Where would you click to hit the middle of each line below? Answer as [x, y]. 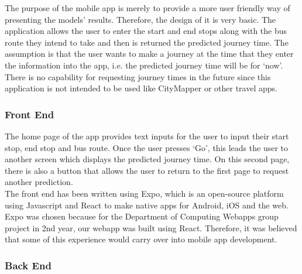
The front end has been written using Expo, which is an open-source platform [144, 193]
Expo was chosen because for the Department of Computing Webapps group [142, 216]
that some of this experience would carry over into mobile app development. [141, 239]
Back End [28, 265]
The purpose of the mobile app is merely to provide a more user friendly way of [147, 8]
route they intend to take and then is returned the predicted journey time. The [147, 42]
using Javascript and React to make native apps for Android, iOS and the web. [147, 205]
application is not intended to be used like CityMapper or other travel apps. [141, 88]
